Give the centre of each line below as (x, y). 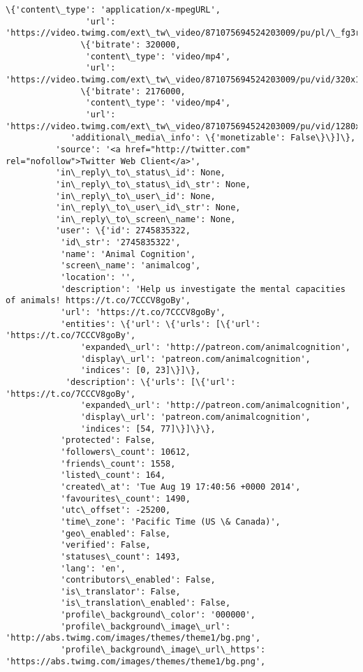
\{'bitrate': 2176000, (133, 91)
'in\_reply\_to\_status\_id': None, (140, 173)
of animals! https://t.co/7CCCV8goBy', (98, 301)
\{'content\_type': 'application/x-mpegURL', (113, 10)
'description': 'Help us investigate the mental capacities (203, 289)
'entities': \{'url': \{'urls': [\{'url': (161, 324)
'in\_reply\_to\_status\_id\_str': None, (153, 184)
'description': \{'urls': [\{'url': (150, 382)
